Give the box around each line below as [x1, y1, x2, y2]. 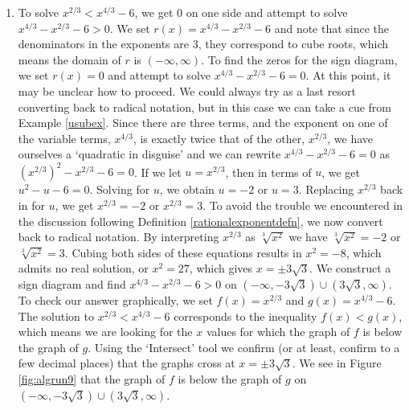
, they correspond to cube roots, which [198, 35, 388, 52]
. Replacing [298, 181, 354, 198]
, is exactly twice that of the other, [133, 129, 305, 146]
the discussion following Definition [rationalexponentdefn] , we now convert [18, 212, 383, 229]
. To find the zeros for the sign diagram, [201, 51, 398, 68]
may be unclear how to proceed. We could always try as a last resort [18, 82, 356, 99]
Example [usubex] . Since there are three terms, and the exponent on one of [18, 114, 388, 131]
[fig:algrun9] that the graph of [18, 370, 166, 387]
